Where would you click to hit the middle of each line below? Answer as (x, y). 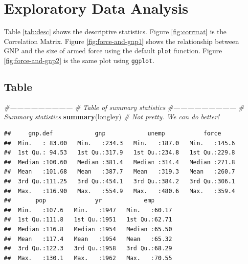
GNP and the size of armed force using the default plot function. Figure (113, 51)
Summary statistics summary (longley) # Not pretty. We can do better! (112, 117)
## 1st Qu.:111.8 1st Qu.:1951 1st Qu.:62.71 (88, 220)
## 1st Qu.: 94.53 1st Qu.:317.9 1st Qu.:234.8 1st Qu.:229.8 (120, 153)
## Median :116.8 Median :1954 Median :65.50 (88, 229)
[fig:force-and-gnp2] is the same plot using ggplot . (79, 60)
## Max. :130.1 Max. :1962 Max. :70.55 (88, 258)
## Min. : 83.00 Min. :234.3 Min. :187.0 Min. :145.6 (120, 143)
